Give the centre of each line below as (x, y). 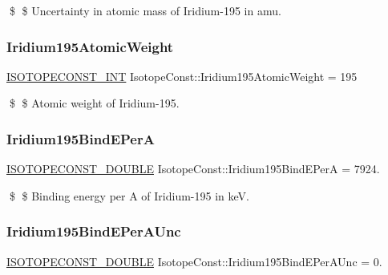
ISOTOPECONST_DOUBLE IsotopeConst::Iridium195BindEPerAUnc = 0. (194, 261)
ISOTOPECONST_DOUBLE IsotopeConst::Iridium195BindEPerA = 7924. (193, 169)
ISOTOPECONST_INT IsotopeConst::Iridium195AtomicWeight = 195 (182, 76)
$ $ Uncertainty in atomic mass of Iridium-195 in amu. (145, 10)
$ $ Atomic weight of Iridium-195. (94, 103)
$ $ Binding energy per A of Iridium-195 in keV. (129, 195)
